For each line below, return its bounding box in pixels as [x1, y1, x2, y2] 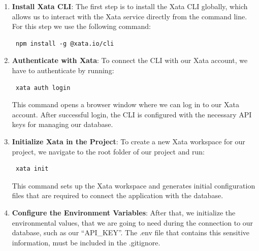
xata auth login [15, 84, 71, 91]
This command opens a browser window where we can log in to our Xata [12, 99, 239, 110]
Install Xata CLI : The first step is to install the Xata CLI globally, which [12, 1, 248, 11]
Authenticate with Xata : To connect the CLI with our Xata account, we [12, 55, 248, 66]
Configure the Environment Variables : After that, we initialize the [12, 207, 236, 217]
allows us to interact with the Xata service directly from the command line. [12, 11, 247, 21]
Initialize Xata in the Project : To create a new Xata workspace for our [12, 136, 245, 146]
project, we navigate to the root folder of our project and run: [12, 146, 205, 156]
